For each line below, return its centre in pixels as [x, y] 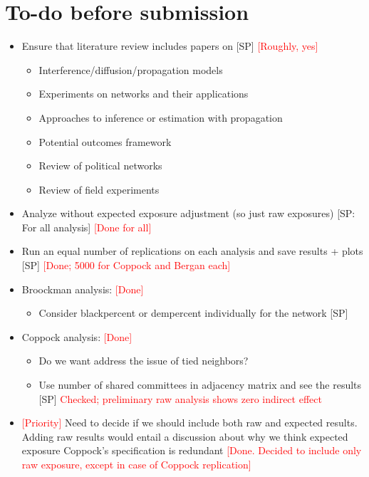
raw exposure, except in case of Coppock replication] [136, 464]
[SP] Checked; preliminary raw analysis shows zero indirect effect [180, 398]
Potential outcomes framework [105, 141]
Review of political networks [100, 166]
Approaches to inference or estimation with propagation [161, 117]
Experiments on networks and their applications [144, 94]
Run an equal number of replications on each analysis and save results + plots [192, 251]
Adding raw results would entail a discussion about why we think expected [185, 436]
